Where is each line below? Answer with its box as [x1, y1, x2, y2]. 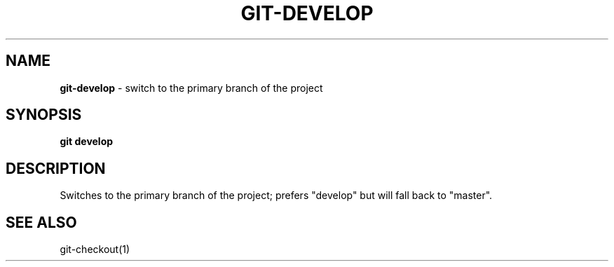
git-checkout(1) [60, 243, 130, 256]
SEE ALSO [6, 213, 77, 231]
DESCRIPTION [6, 159, 106, 177]
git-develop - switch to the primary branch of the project [60, 81, 323, 94]
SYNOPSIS [6, 106, 82, 124]
